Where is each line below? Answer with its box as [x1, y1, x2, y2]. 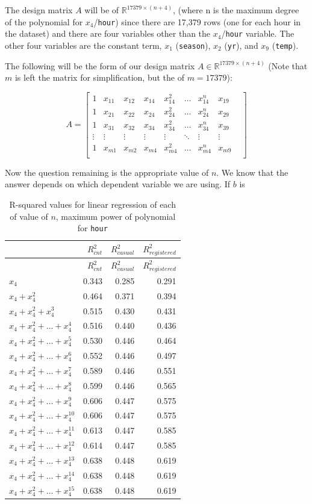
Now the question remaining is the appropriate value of [5, 166, 209, 178]
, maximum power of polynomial [55, 210, 176, 222]
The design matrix [5, 4, 73, 16]
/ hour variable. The [221, 27, 295, 40]
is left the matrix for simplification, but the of [14, 71, 184, 84]
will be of [84, 4, 119, 16]
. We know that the [216, 166, 289, 178]
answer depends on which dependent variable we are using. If [5, 178, 231, 190]
